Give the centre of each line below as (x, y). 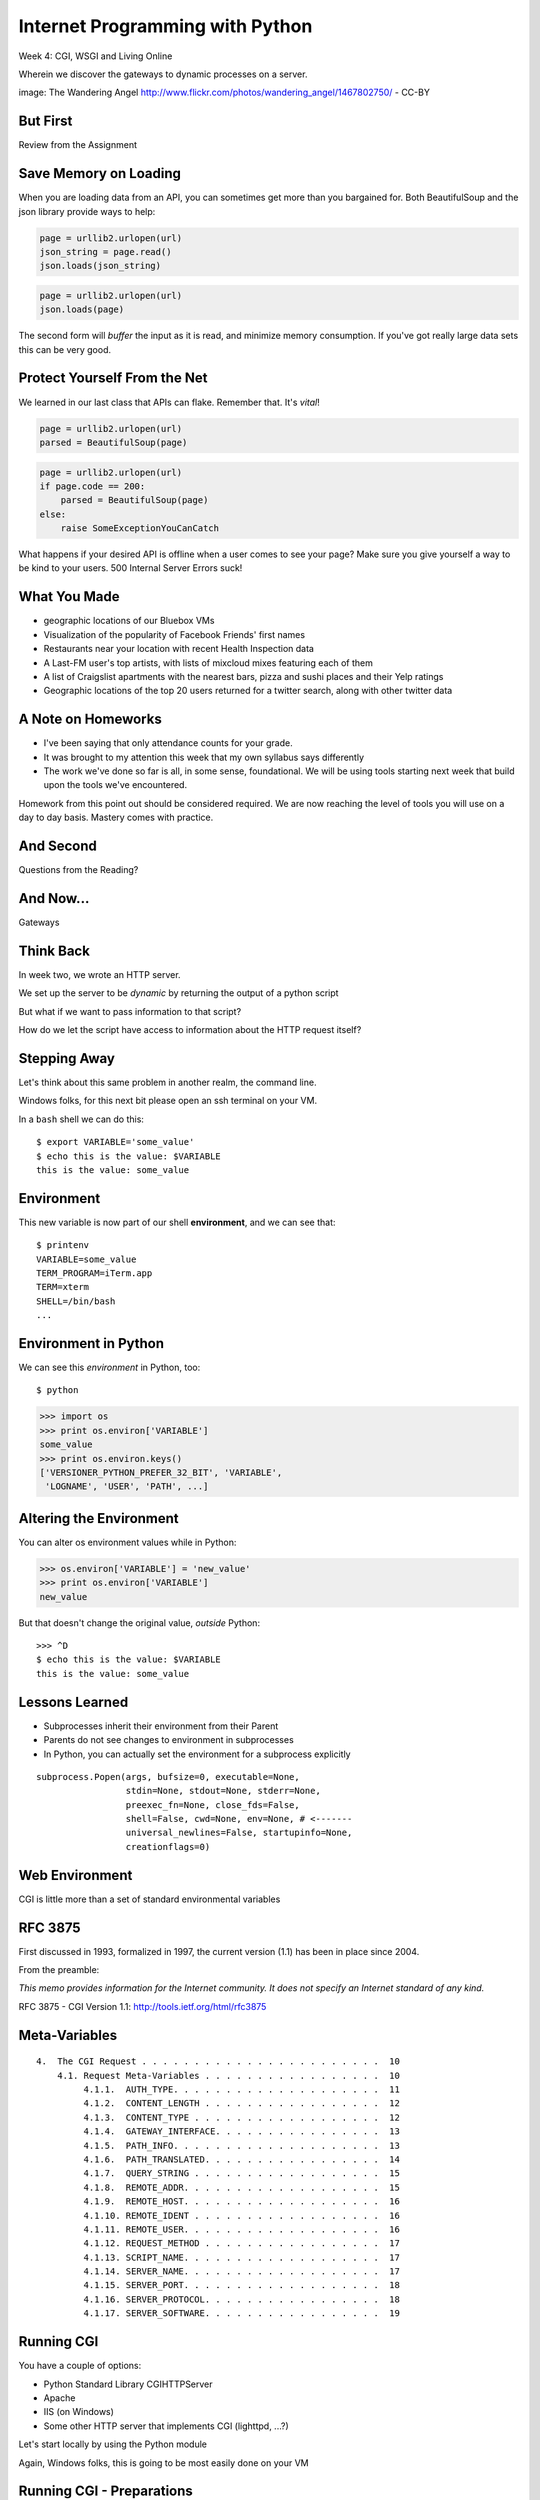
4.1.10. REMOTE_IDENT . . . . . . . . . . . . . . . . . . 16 (241, 2215)
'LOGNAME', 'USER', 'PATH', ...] (127, 1486)
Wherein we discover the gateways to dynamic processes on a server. (163, 74)
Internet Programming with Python (165, 26)
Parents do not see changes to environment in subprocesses (168, 1740)
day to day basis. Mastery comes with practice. (116, 817)
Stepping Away (66, 1058)
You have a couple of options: (80, 2366)
